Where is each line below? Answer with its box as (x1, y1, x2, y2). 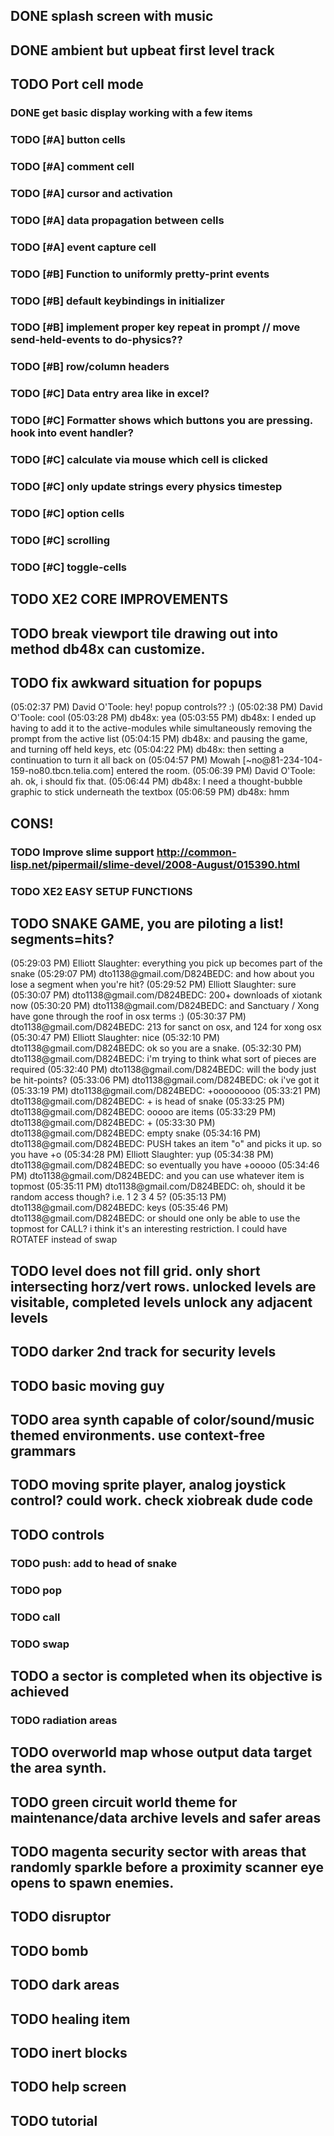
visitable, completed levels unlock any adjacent (10, 1294, 313, 1311)
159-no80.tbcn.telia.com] (10, 765, 115, 777)
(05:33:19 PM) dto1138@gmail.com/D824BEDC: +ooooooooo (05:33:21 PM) (10, 1085, 322, 1097)
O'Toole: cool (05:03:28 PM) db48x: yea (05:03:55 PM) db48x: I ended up (10, 712, 317, 724)
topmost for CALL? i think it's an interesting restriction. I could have (10, 1223, 288, 1235)
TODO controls (10, 1526, 105, 1543)
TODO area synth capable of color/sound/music (10, 1412, 315, 1429)
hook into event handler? (10, 426, 134, 440)
